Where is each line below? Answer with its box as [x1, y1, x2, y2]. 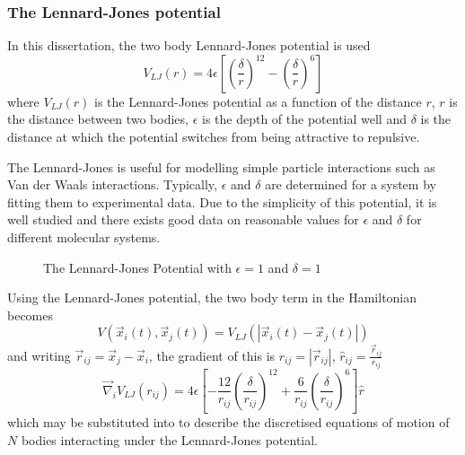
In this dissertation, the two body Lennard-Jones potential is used [7, 36, 371, 55]
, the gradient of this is [148, 346, 276, 364]
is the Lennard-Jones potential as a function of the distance [94, 92, 422, 110]
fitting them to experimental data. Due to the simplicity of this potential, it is [7, 192, 437, 211]
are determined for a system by [265, 175, 436, 194]
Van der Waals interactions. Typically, [7, 175, 217, 194]
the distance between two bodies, [7, 109, 189, 128]
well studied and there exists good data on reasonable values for [7, 210, 359, 229]
